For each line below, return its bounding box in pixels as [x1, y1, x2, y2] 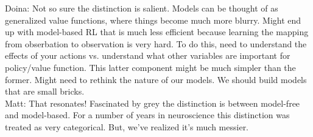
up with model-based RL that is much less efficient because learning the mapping [5, 25, 309, 38]
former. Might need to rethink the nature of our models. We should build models [5, 73, 307, 85]
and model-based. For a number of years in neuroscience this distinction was [5, 109, 290, 121]
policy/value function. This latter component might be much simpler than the [5, 61, 296, 73]
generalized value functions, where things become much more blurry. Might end [5, 13, 301, 26]
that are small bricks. [5, 85, 85, 98]
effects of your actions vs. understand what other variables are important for [5, 49, 290, 62]
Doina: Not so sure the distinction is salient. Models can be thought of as [5, 2, 278, 14]
